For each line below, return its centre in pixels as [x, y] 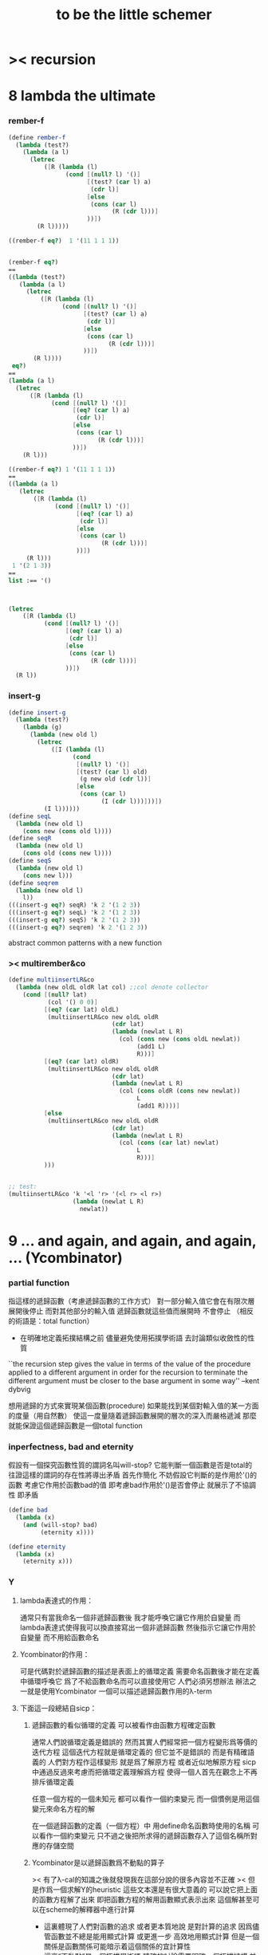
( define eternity [37, 1547]
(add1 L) [151, 1047]
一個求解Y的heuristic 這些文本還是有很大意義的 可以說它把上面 [155, 1889]
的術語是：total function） [51, 1320]
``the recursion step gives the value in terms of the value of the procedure [130, 1363]
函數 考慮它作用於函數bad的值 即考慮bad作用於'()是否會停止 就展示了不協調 [132, 1485]
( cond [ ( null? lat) [55, 994]
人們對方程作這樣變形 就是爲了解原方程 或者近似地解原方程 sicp [152, 1762]
